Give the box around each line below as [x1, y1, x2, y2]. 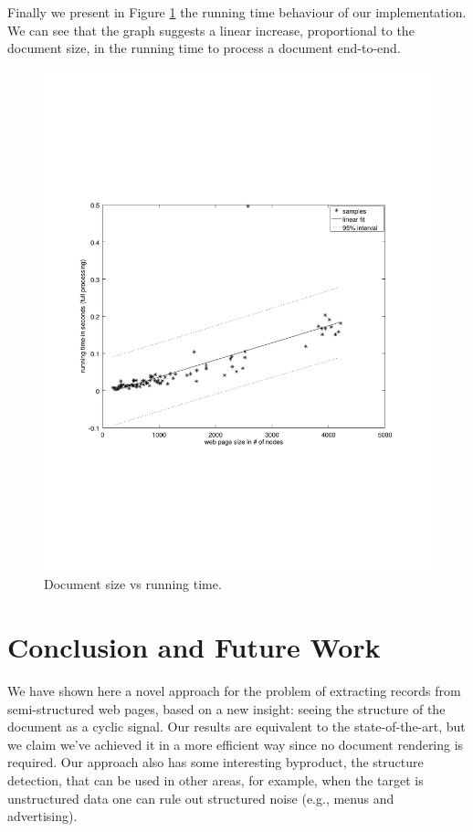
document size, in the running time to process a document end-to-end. [7, 38, 401, 58]
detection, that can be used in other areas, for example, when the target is [7, 770, 424, 789]
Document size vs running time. [44, 574, 222, 594]
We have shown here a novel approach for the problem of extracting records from [7, 680, 461, 700]
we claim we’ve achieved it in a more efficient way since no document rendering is [7, 734, 464, 753]
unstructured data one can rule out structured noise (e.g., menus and [7, 788, 394, 807]
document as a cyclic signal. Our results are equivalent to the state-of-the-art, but [7, 717, 466, 736]
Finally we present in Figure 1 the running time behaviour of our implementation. [7, 3, 467, 21]
